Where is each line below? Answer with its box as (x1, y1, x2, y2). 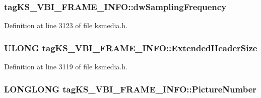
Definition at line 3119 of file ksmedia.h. (4, 61, 127, 72)
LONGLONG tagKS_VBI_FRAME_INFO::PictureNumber (4, 82, 257, 95)
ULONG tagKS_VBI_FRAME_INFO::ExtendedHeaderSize (4, 41, 257, 54)
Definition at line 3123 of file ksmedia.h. (4, 20, 127, 31)
